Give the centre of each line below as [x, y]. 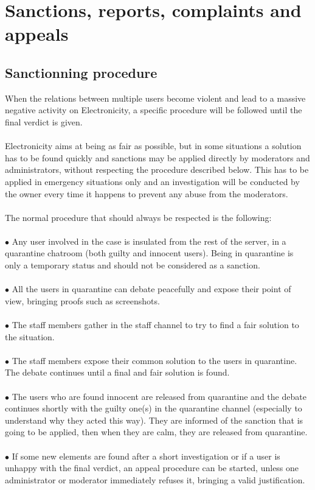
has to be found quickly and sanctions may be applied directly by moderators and [157, 157]
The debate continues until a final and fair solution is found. [117, 372]
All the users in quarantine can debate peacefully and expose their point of [151, 289]
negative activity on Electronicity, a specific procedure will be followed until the [154, 110]
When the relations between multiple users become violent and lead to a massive [155, 98]
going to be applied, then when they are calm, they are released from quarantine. [156, 432]
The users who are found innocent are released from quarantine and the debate [159, 396]
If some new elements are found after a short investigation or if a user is [146, 456]
